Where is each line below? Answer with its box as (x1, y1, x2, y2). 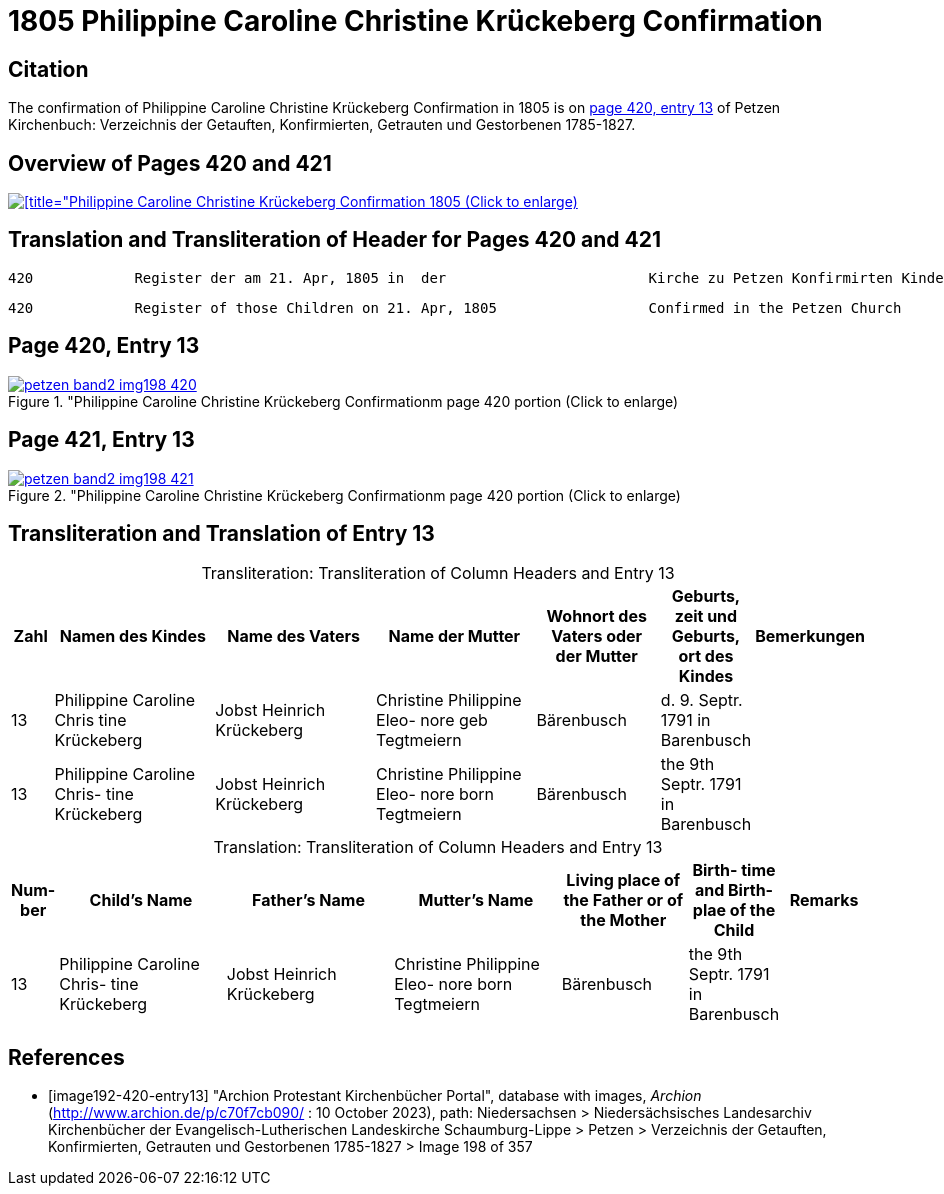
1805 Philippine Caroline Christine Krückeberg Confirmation (8, 4, 823, 38)
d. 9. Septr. (660, 690, 743, 711)
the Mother (580, 910, 667, 931)
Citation (8, 56, 89, 82)
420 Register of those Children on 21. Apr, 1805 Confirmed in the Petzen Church (8, 299, 902, 316)
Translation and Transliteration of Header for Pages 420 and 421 (8, 227, 661, 253)
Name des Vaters (227, 626, 361, 647)
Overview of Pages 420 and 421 (8, 150, 332, 176)
